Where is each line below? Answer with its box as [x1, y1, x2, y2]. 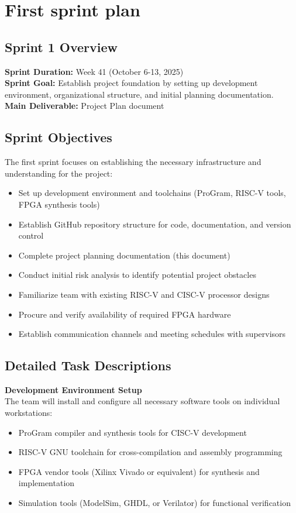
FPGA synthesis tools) [18, 198, 100, 210]
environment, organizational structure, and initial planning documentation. [5, 88, 274, 100]
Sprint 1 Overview [5, 37, 118, 56]
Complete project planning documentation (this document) [18, 249, 230, 261]
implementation [18, 477, 75, 489]
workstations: [5, 407, 53, 419]
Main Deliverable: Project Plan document [5, 99, 164, 112]
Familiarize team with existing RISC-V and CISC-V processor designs [18, 288, 270, 300]
